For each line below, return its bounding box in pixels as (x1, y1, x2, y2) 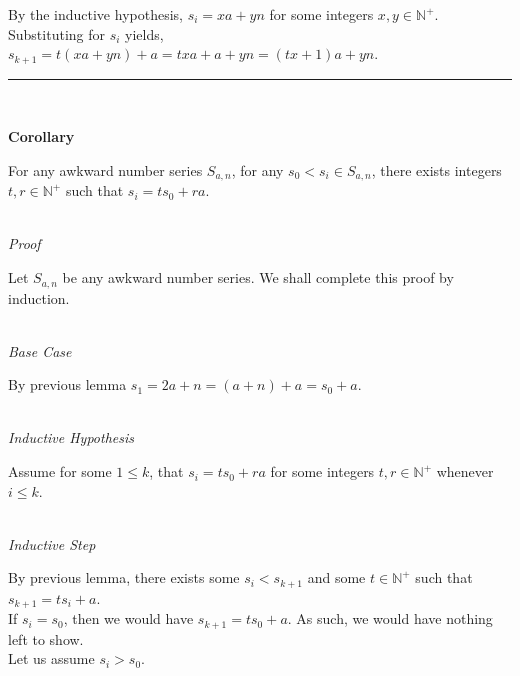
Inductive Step (8, 533, 96, 554)
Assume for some (8, 461, 112, 482)
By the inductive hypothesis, (8, 4, 183, 24)
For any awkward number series (8, 159, 203, 180)
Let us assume (8, 648, 95, 669)
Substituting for (8, 23, 105, 44)
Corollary (8, 126, 75, 147)
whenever (436, 461, 494, 482)
